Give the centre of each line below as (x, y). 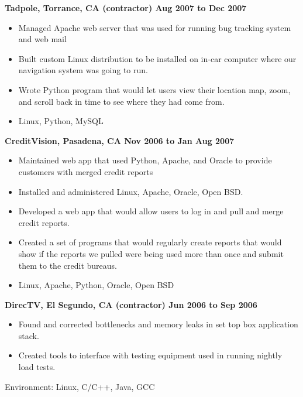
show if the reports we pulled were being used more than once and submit (151, 253)
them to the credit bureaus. (68, 265)
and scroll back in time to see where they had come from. (121, 101)
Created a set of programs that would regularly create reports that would (150, 242)
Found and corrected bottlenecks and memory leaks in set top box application (158, 324)
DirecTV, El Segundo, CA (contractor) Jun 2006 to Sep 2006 (131, 304)
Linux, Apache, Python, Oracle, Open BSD (96, 285)
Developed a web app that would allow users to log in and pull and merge (151, 211)
